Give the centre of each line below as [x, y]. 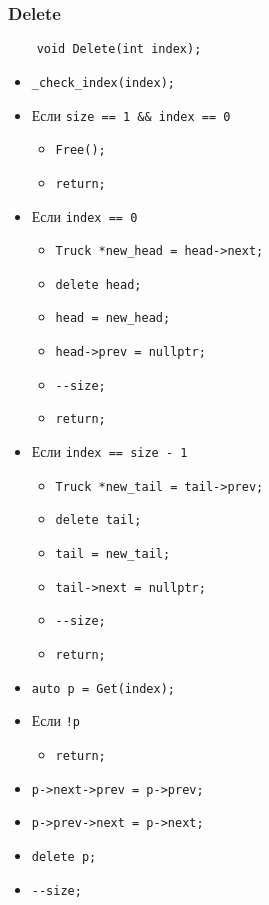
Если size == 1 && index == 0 [131, 114]
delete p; [64, 856]
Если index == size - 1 [109, 451]
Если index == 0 [84, 215]
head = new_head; [113, 318]
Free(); [80, 150]
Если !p [56, 720]
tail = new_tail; [113, 554]
